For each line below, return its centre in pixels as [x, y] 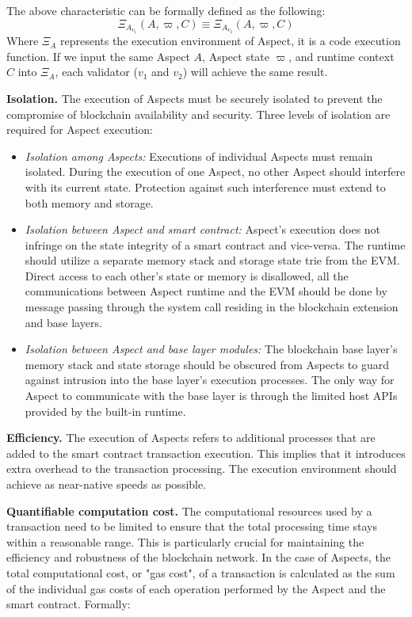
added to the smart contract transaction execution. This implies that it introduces [206, 453]
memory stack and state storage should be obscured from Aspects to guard [207, 364]
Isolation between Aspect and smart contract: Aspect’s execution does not [203, 229]
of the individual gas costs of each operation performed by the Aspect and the [196, 588]
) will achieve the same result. [255, 72]
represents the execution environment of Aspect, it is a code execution [230, 41]
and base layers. [63, 322]
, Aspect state [236, 56]
